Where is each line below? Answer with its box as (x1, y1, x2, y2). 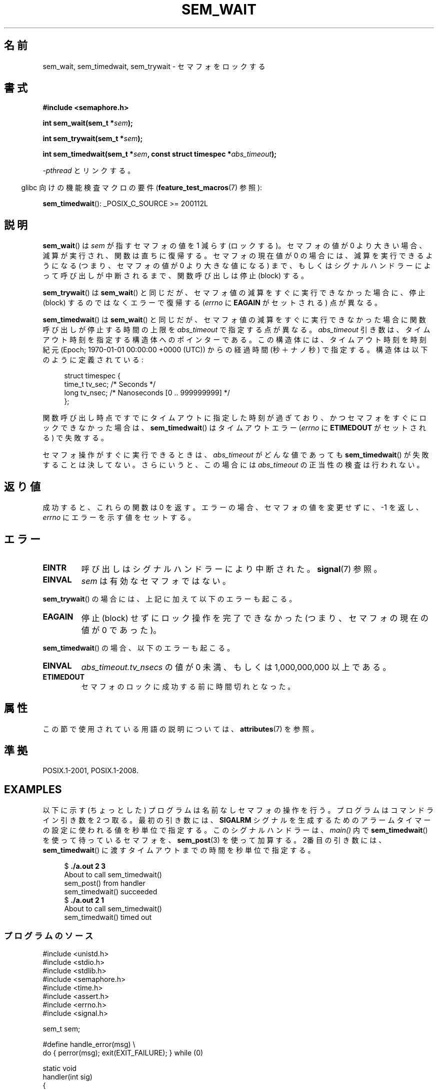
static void (42, 1064, 77, 1073)
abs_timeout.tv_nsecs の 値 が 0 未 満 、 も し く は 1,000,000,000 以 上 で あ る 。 (81, 662, 391, 672)
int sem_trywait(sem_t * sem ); (42, 134, 143, 143)
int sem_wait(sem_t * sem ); (42, 119, 133, 128)
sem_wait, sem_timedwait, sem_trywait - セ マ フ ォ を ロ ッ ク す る (42, 62, 265, 71)
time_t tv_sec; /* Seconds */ (64, 380, 156, 389)
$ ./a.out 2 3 (64, 861, 106, 870)
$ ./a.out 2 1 (64, 895, 104, 904)
